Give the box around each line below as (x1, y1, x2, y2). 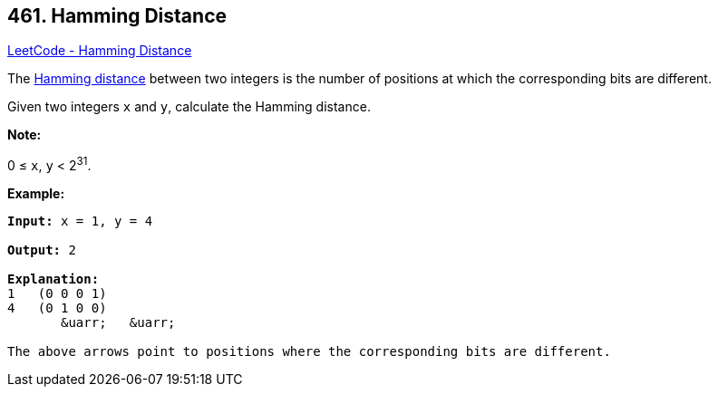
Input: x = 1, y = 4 (7, 214, 153, 229)
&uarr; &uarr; (61, 315, 176, 331)
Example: (7, 186, 65, 202)
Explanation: (7, 272, 100, 287)
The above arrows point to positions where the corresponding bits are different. (7, 344, 611, 360)
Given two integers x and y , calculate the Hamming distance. (7, 99, 371, 115)
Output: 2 (7, 243, 76, 258)
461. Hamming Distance (7, 5, 227, 27)
